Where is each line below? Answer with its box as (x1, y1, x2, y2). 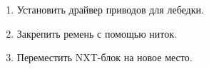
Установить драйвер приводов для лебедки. (16, 2, 204, 16)
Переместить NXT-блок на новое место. (16, 50, 193, 65)
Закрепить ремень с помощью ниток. (16, 26, 177, 41)
